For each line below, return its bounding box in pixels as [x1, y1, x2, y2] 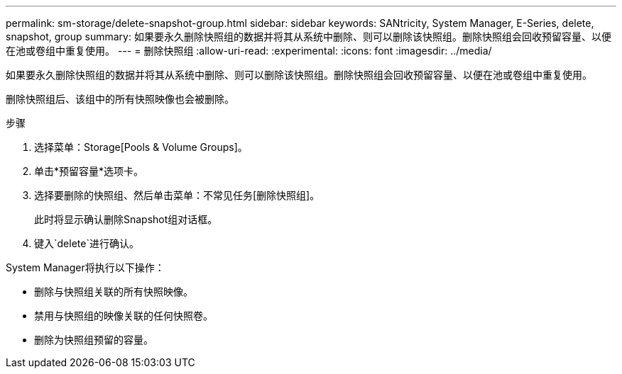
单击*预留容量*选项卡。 [34, 165, 144, 177]
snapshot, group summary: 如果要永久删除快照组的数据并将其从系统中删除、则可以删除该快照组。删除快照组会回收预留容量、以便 [6, 30, 611, 42]
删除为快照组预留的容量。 [34, 334, 153, 346]
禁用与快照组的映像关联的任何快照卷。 [34, 310, 213, 322]
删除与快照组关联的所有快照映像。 [34, 285, 193, 297]
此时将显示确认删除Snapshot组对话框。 [34, 213, 218, 225]
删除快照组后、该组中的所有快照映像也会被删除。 [6, 93, 234, 105]
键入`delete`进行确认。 [34, 237, 139, 249]
